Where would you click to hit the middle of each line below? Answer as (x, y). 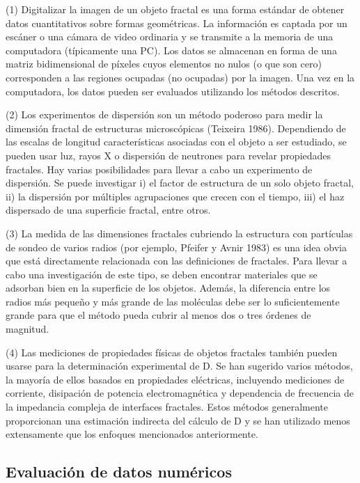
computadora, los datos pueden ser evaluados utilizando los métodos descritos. (173, 91)
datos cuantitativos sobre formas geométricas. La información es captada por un (177, 23)
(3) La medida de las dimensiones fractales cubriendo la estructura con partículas (179, 233)
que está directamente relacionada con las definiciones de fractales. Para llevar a (177, 261)
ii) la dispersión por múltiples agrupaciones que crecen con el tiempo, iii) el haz (175, 196)
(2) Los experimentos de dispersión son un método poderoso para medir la (164, 114)
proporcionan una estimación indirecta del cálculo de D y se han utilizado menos (178, 420)
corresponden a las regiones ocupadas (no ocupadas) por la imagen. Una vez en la (180, 77)
